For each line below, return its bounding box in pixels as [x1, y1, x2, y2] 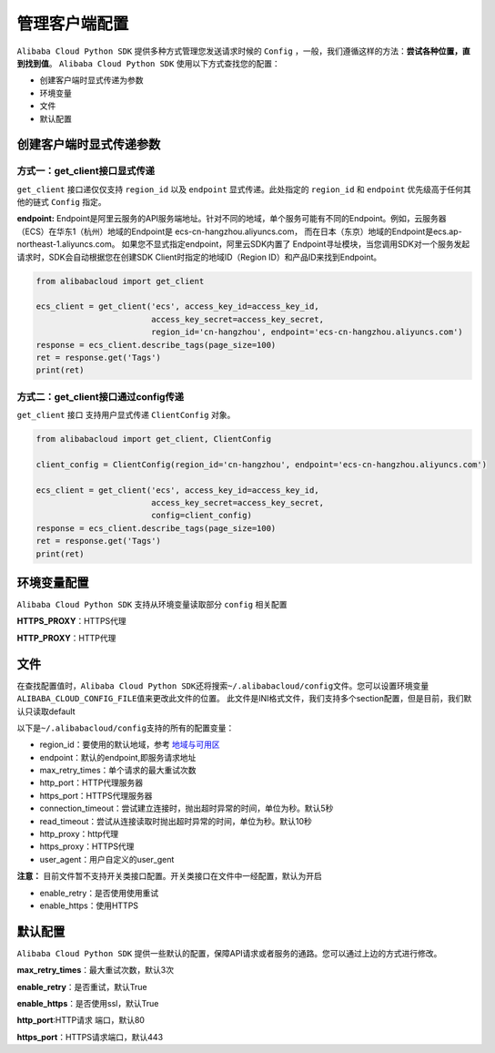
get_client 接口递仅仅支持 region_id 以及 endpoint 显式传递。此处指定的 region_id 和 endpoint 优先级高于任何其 [16, 183, 472, 195]
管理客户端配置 [16, 14, 129, 34]
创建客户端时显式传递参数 [16, 137, 161, 152]
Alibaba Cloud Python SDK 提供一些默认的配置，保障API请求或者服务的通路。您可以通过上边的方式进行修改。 [16, 947, 442, 958]
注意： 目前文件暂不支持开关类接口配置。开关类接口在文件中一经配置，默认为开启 [16, 871, 322, 882]
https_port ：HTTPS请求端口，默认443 [16, 1031, 164, 1042]
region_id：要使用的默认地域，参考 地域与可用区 [39, 739, 220, 751]
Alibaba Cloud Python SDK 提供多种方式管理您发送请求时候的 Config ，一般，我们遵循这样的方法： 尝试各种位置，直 [16, 46, 470, 56]
